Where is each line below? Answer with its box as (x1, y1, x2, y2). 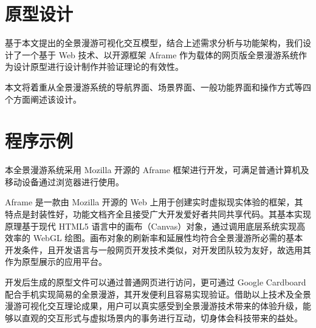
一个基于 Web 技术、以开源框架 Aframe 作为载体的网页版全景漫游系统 (21, 48, 299, 61)
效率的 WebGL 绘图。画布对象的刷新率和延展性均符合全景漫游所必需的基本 (5, 231, 303, 244)
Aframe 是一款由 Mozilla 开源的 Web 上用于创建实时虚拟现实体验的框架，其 (5, 196, 303, 208)
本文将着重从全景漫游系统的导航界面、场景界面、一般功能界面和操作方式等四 (5, 80, 311, 93)
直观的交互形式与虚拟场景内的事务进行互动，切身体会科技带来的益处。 (21, 311, 303, 324)
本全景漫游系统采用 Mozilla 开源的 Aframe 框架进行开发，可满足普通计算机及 (5, 163, 309, 176)
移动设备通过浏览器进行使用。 (5, 175, 124, 188)
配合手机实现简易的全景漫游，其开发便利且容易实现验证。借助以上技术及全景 (5, 287, 311, 300)
